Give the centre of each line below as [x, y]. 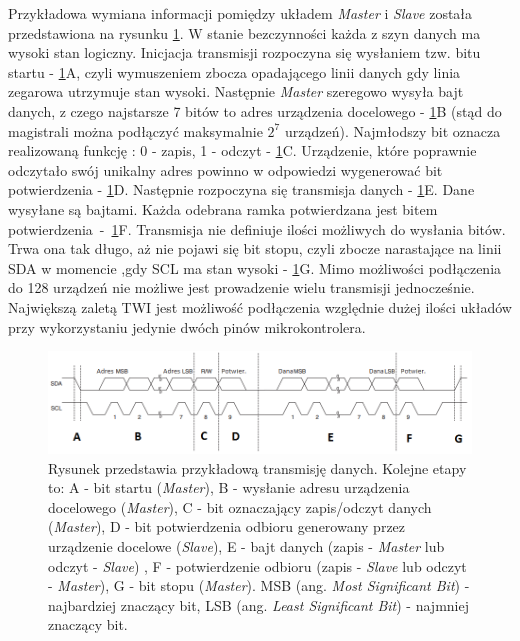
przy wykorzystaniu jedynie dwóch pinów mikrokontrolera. [187, 326]
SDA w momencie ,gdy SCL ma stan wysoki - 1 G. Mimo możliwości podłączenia [255, 267]
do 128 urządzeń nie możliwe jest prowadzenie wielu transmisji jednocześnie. [241, 287]
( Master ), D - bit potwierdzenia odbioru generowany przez [227, 526]
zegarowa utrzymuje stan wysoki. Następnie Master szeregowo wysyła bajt [236, 91]
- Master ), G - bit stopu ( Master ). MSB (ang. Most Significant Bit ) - [259, 585]
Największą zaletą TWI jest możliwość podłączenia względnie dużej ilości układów [260, 306]
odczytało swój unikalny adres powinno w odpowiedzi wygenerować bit [225, 169]
